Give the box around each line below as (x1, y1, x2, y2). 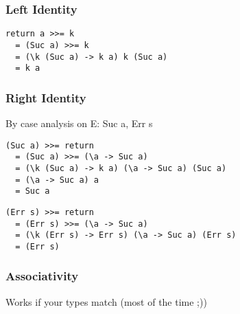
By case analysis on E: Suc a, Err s (5, 116, 153, 131)
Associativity (5, 267, 79, 284)
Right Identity (5, 89, 86, 106)
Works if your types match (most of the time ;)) (5, 294, 207, 309)
